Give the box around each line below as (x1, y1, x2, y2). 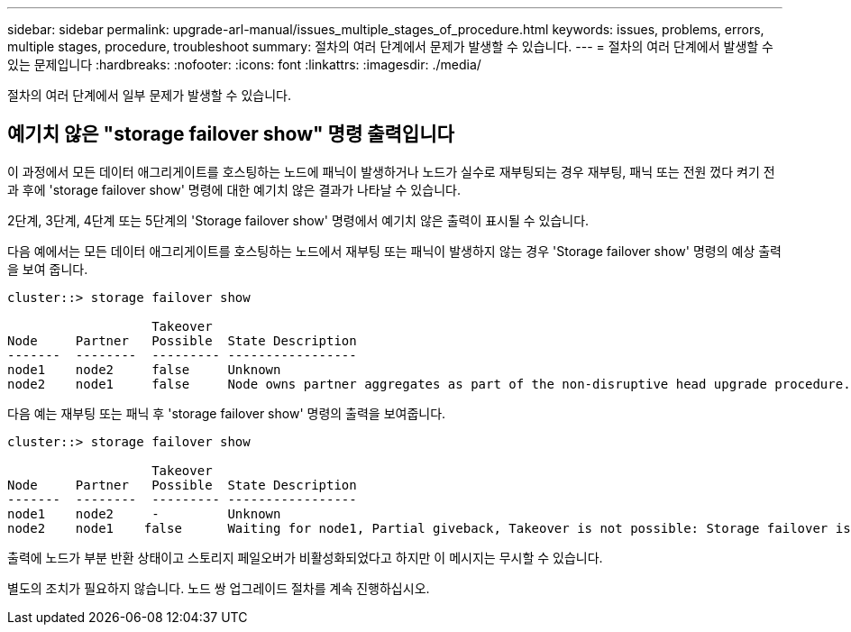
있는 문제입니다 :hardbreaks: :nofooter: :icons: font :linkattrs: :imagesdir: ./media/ (7, 57, 481, 72)
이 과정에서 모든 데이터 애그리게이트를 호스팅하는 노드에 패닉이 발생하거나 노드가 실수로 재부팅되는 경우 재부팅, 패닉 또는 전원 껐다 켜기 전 (7, 163, 775, 179)
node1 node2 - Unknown (7, 506, 281, 521)
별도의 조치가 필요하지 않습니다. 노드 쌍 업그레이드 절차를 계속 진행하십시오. (7, 580, 430, 596)
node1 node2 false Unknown (7, 362, 281, 377)
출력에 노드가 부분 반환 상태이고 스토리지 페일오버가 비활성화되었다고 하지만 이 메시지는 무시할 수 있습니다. (7, 549, 603, 565)
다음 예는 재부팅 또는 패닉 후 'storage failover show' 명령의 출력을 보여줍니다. (7, 405, 446, 421)
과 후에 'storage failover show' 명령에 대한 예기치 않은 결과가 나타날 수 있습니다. (7, 181, 461, 197)
